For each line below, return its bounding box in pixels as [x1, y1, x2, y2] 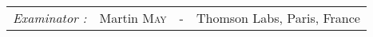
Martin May [99, 9, 167, 27]
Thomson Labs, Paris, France [196, 9, 360, 27]
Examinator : [13, 9, 87, 27]
